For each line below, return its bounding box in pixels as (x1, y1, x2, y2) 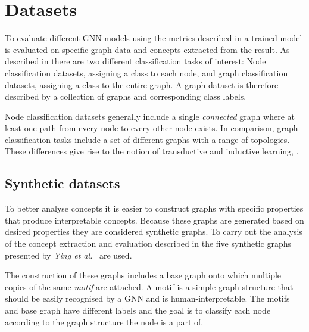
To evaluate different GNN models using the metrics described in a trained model (5, 32, 302, 44)
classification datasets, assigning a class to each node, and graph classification (5, 66, 288, 79)
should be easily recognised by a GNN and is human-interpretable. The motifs (5, 292, 290, 305)
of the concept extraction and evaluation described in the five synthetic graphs (5, 237, 292, 250)
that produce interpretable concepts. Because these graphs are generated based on (5, 213, 304, 226)
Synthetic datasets (5, 174, 120, 193)
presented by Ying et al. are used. (5, 249, 132, 261)
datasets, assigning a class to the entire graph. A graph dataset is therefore (5, 78, 279, 91)
